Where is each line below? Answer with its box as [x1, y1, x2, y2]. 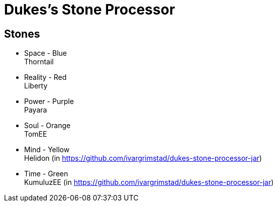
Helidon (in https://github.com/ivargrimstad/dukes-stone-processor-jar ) [24, 154, 262, 163]
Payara [24, 106, 47, 115]
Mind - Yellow [24, 145, 70, 154]
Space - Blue [24, 49, 67, 58]
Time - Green [24, 169, 68, 178]
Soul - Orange [24, 121, 71, 130]
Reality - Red [24, 73, 67, 82]
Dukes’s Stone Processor [4, 1, 175, 18]
